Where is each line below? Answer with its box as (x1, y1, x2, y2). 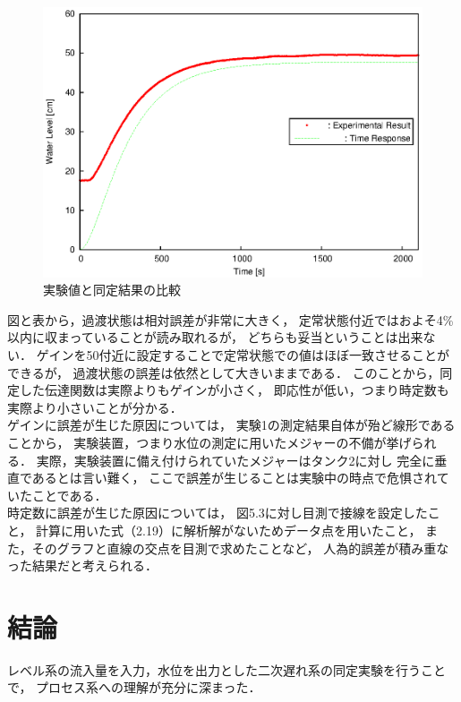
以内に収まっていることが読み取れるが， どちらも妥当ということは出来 (7, 328, 423, 347)
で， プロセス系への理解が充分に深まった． (7, 678, 261, 697)
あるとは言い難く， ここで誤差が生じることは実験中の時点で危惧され (31, 468, 437, 487)
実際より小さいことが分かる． (7, 398, 183, 416)
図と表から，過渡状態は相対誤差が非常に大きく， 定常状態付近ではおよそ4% (7, 310, 454, 329)
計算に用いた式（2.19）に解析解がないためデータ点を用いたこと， (36, 520, 422, 539)
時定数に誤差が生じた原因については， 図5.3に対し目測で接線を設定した (7, 503, 428, 522)
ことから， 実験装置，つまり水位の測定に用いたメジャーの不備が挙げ (7, 432, 412, 451)
